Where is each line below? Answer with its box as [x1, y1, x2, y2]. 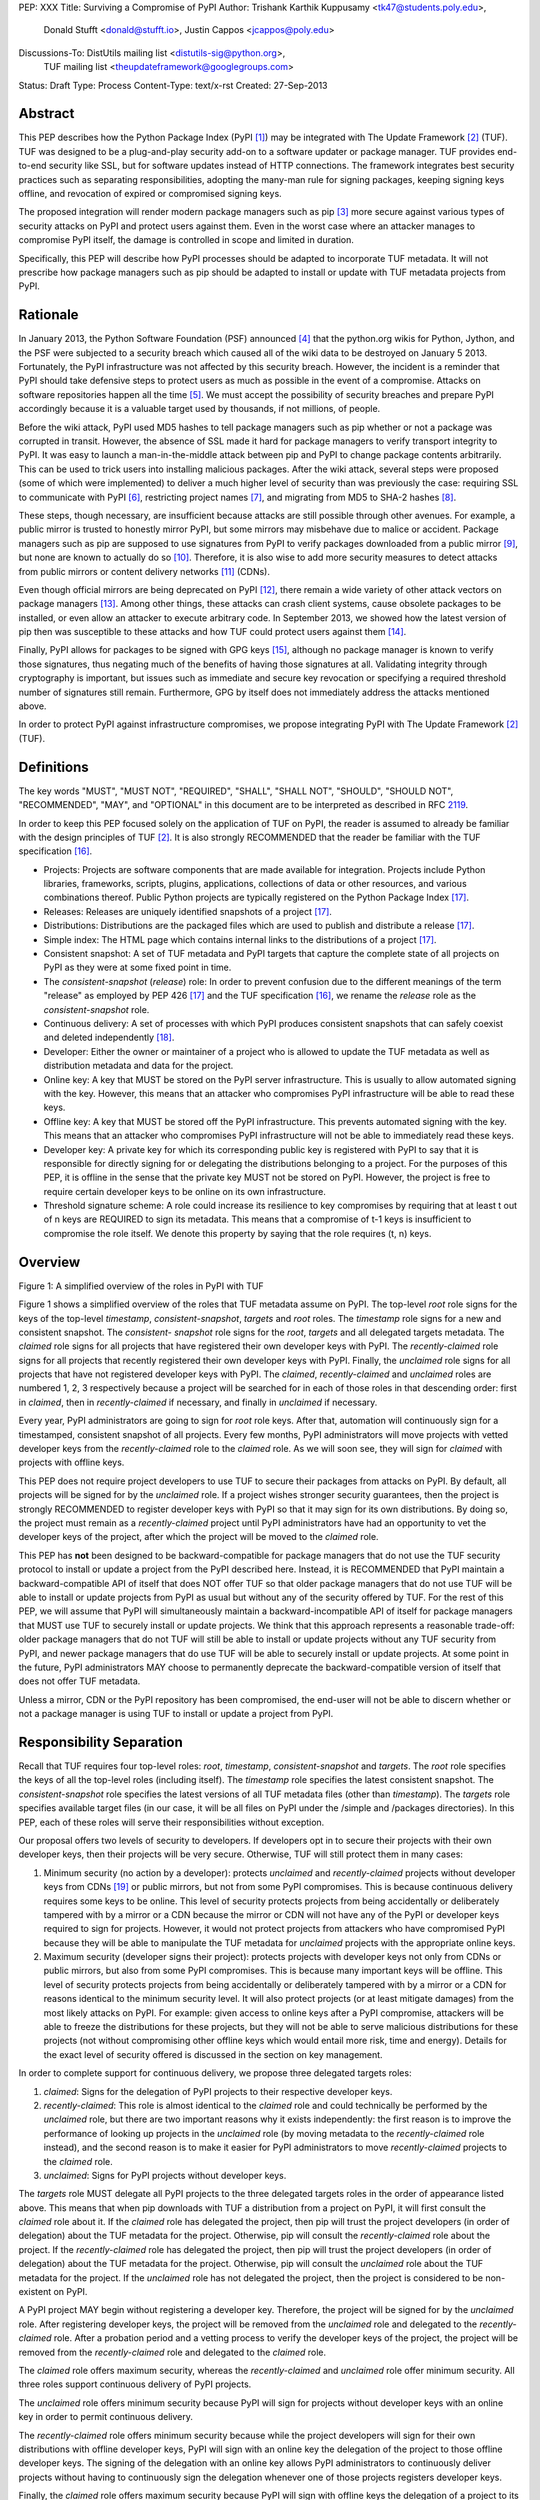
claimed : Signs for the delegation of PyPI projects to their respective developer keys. [43, 2085, 393, 2097]
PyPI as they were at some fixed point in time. [43, 961, 232, 974]
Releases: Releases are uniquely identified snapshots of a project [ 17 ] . [43, 905, 332, 917]
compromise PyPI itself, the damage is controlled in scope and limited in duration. [18, 234, 355, 246]
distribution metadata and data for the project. [43, 1060, 234, 1072]
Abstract [18, 105, 75, 122]
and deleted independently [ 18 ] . [43, 1031, 175, 1044]
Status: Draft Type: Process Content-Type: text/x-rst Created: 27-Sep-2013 [18, 79, 329, 91]
